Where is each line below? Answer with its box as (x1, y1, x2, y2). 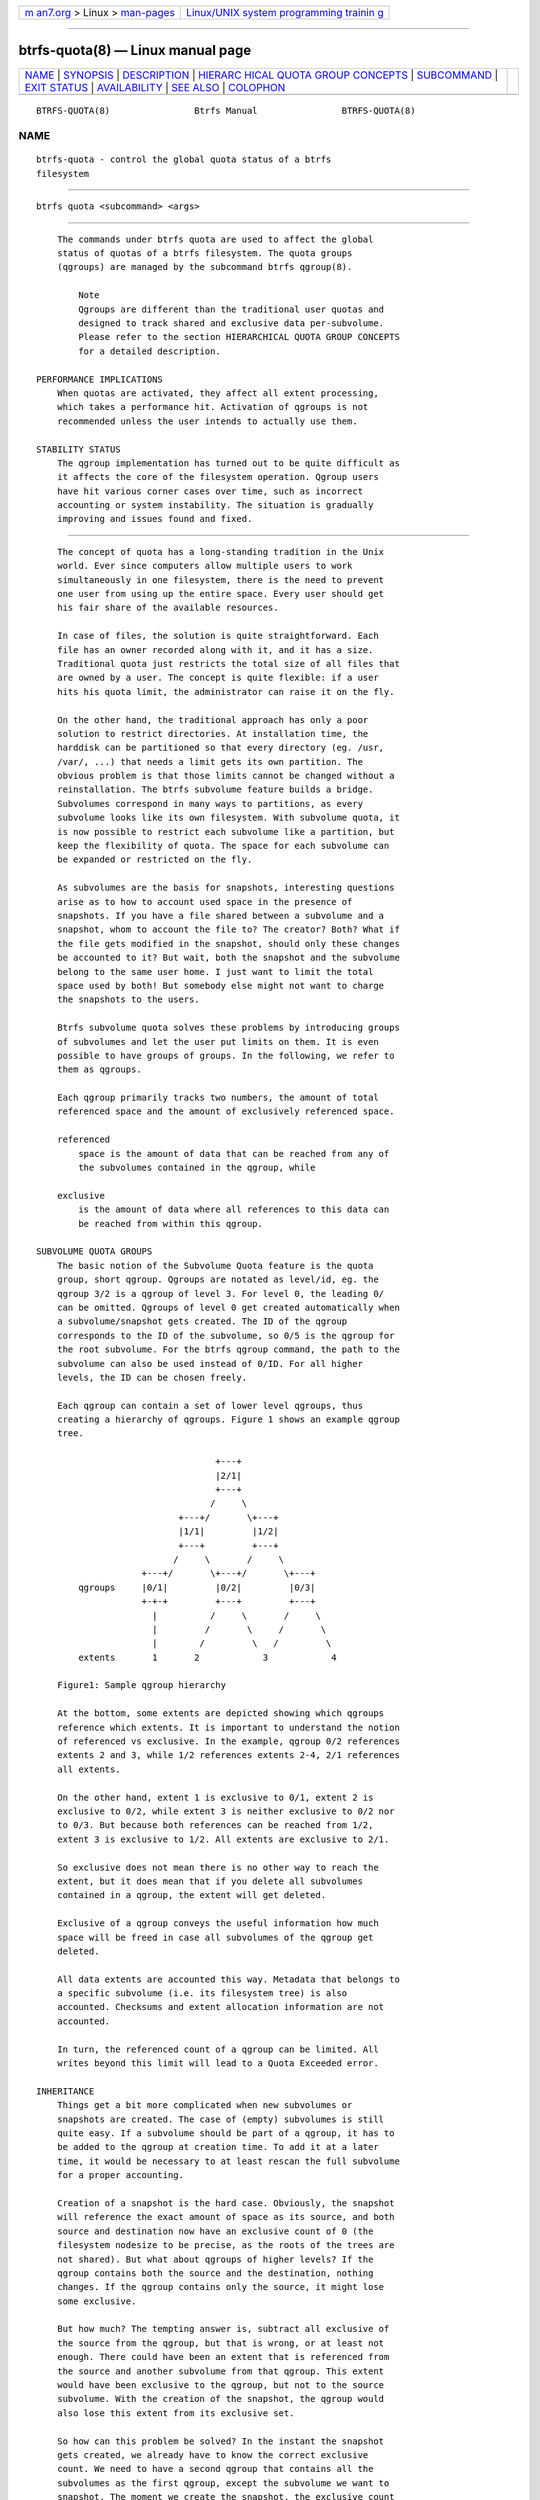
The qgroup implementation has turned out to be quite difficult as (56, 457, 400, 469)
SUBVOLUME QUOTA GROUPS (36, 1246, 153, 1257)
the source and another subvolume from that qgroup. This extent (56, 2365, 385, 2377)
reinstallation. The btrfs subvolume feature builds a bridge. (56, 784, 374, 795)
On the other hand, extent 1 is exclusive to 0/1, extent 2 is (56, 1791, 374, 1803)
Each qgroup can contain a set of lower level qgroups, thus (56, 1400, 364, 1411)
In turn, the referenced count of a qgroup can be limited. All (56, 2043, 379, 2055)
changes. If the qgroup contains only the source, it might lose (56, 2281, 385, 2293)
